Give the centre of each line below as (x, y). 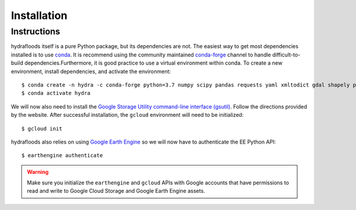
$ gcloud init (42, 128)
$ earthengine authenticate (62, 155)
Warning (38, 171)
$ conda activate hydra (56, 93)
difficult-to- (286, 55)
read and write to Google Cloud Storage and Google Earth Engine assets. (116, 191)
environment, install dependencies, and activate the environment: (91, 71)
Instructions (36, 31)
